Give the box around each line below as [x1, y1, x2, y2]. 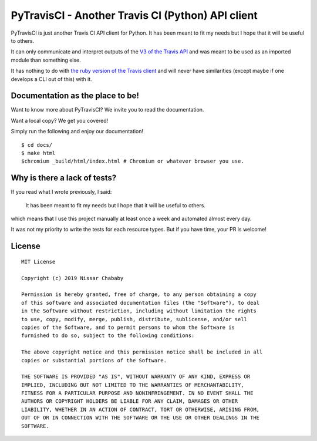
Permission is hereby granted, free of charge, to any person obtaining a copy [21, 291, 257, 298]
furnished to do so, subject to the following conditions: [21, 332, 195, 339]
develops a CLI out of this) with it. [11, 75, 92, 82]
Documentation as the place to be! [11, 91, 139, 101]
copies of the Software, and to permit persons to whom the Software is [21, 324, 235, 331]
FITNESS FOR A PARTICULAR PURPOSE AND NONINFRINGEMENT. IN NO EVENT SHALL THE [21, 390, 254, 396]
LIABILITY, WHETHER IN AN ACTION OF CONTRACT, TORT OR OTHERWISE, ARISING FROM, [21, 406, 260, 413]
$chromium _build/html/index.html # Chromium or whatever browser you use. [21, 158, 244, 164]
